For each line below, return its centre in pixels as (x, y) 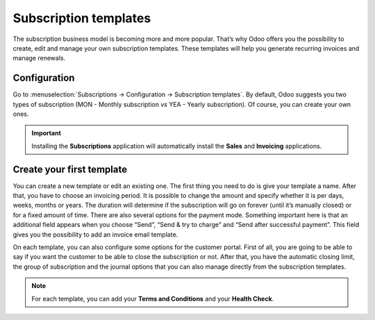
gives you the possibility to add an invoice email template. (95, 234)
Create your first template (70, 169)
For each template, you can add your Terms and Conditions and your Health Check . (153, 298)
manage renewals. (39, 58)
